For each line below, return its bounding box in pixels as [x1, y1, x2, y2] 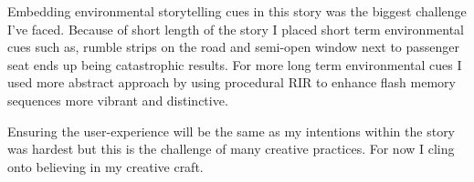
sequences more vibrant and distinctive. [7, 90, 228, 109]
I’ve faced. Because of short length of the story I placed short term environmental [7, 19, 464, 38]
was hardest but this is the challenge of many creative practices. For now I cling [7, 139, 455, 158]
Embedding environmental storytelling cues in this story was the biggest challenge [7, 2, 467, 20]
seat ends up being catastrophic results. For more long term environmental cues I [7, 55, 462, 74]
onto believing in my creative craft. [7, 157, 204, 176]
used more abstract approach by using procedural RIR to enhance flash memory [7, 73, 456, 92]
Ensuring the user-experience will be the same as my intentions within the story [7, 121, 456, 140]
